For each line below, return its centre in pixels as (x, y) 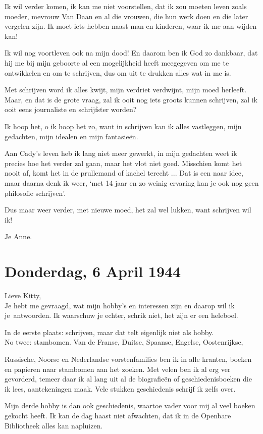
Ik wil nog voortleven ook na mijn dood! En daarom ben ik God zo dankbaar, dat (131, 53)
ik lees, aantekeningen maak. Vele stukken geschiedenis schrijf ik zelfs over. (120, 388)
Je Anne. (18, 236)
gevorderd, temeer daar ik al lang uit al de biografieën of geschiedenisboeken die (128, 379)
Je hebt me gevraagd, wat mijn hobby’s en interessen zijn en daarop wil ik (120, 305)
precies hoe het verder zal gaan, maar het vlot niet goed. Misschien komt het (123, 163)
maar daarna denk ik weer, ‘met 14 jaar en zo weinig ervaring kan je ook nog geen (132, 182)
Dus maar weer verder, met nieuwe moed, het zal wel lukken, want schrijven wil (128, 210)
